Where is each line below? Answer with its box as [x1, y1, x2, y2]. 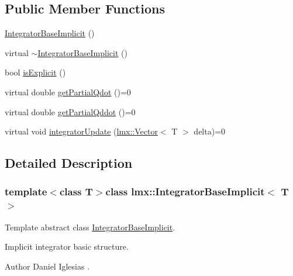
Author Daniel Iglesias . [5, 260, 90, 272]
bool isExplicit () [5, 66, 66, 78]
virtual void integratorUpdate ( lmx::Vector [5, 125, 158, 137]
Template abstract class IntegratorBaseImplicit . [5, 220, 175, 233]
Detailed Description [5, 154, 133, 172]
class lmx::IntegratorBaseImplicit [105, 184, 265, 199]
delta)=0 [194, 125, 226, 137]
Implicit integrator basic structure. [5, 240, 129, 253]
